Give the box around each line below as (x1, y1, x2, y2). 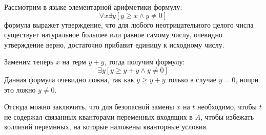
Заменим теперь (4, 56, 54, 67)
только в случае (168, 74, 216, 84)
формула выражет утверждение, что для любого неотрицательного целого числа (4, 19, 254, 30)
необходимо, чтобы (197, 101, 257, 112)
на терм (62, 56, 86, 67)
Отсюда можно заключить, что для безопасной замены (4, 101, 174, 112)
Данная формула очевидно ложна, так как (4, 74, 134, 84)
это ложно (4, 84, 36, 95)
